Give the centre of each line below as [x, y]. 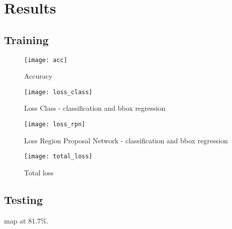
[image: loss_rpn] [55, 125]
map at [15, 220]
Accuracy [38, 76]
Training [26, 39]
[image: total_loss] [59, 157]
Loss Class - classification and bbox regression [95, 108]
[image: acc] [46, 60]
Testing [23, 199]
